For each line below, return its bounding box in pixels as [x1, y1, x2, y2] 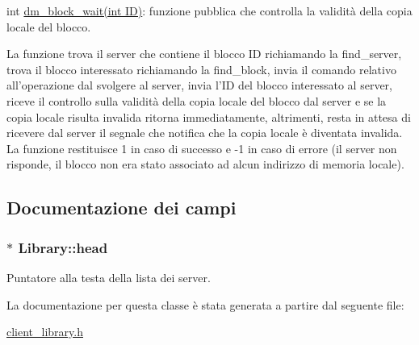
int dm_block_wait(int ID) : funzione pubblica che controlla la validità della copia [6, 2, 413, 19]
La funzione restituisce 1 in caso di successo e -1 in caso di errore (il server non [6, 139, 397, 156]
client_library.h [6, 323, 84, 340]
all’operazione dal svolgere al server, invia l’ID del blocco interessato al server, [6, 77, 392, 94]
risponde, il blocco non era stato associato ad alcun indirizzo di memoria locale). [6, 156, 404, 172]
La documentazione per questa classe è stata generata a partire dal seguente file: [6, 296, 404, 313]
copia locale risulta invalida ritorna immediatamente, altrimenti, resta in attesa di [6, 108, 411, 125]
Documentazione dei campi [6, 195, 237, 220]
